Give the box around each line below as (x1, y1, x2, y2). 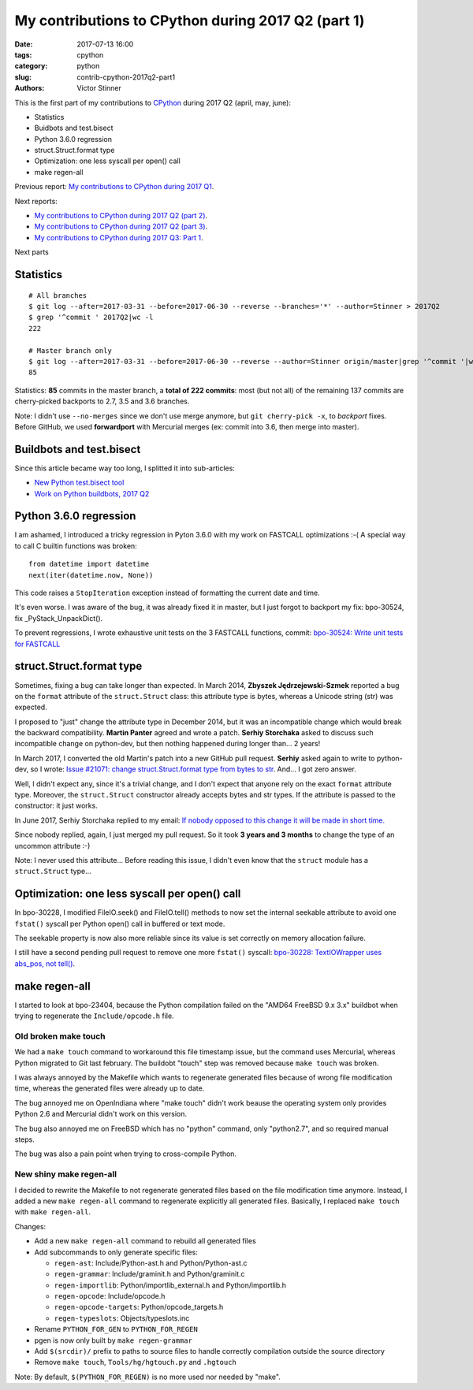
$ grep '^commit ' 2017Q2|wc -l (28, 313, 154, 322)
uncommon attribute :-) (14, 841, 91, 850)
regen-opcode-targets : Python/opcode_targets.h (54, 1303, 224, 1312)
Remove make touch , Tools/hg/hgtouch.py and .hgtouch (34, 1358, 236, 1367)
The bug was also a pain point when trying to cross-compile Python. (14, 1149, 236, 1158)
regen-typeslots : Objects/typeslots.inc (54, 1313, 190, 1323)
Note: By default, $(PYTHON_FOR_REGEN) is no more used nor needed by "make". (14, 1372, 281, 1381)
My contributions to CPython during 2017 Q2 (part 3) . (34, 221, 208, 232)
